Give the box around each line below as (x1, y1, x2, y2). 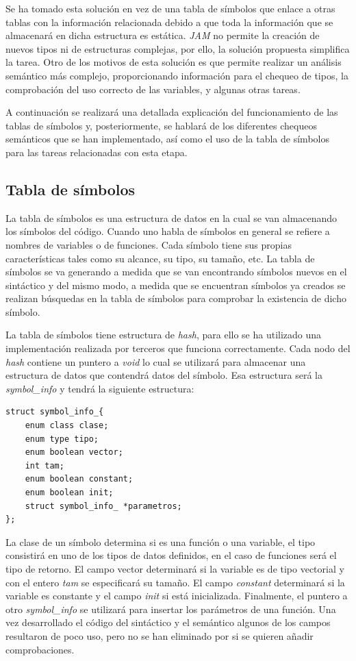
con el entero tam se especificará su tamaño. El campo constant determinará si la (5, 575, 345, 589)
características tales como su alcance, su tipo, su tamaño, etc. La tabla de (5, 251, 315, 265)
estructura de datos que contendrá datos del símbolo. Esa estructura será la (5, 368, 322, 382)
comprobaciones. (5, 642, 75, 656)
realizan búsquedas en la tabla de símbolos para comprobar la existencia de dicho (5, 291, 346, 305)
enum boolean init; (25, 488, 114, 498)
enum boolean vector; (25, 447, 123, 458)
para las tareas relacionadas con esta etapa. (5, 145, 188, 159)
